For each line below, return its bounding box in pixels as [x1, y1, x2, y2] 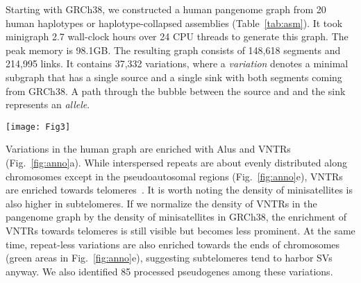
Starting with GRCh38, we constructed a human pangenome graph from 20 [6, 2, 326, 16]
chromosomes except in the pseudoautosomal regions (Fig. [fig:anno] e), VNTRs [6, 169, 343, 183]
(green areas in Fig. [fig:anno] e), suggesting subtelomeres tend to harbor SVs [6, 250, 333, 265]
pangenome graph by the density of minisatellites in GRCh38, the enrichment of [6, 209, 346, 224]
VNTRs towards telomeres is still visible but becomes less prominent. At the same [6, 223, 355, 237]
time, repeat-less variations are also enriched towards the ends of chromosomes [6, 237, 340, 251]
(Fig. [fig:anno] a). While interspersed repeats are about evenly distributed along [6, 155, 347, 169]
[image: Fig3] [6, 121, 71, 132]
